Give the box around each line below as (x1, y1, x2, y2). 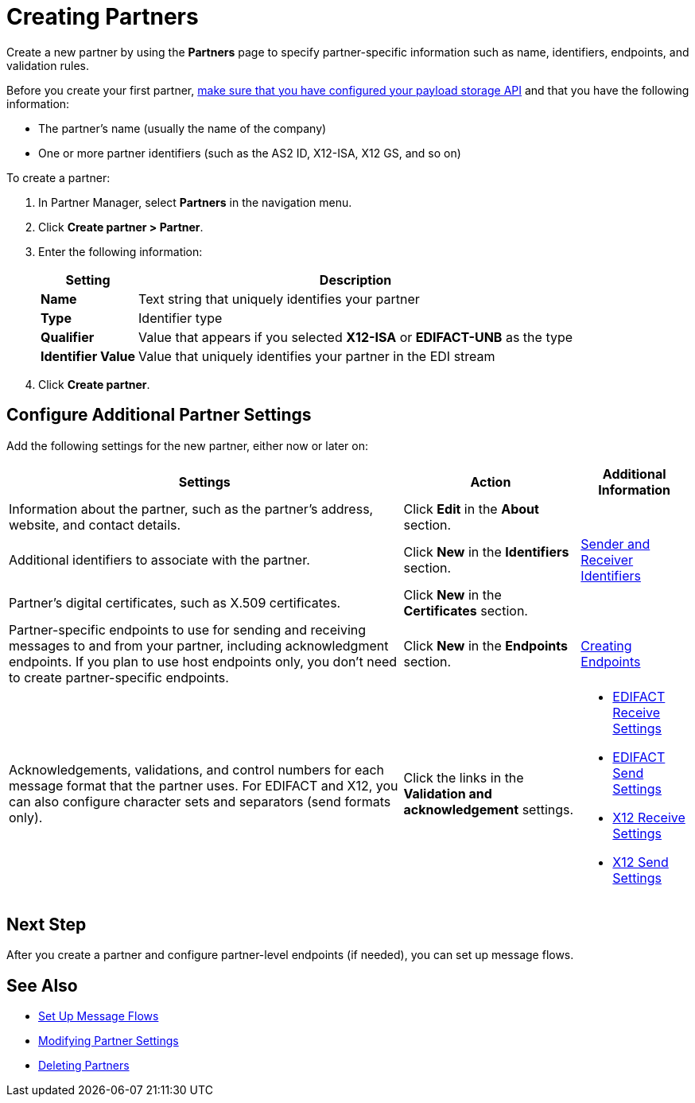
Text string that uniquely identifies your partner (138, 290, 420, 307)
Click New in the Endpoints (403, 637, 568, 654)
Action (470, 473, 511, 490)
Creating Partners (6, 3, 199, 30)
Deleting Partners (38, 1058, 130, 1073)
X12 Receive (612, 809, 685, 825)
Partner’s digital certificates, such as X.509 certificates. (9, 594, 341, 611)
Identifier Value (41, 348, 136, 364)
